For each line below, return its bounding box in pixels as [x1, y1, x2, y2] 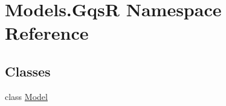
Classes [5, 61, 51, 80]
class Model [5, 90, 48, 102]
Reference [5, 20, 89, 45]
